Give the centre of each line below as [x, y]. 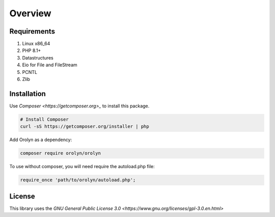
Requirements [32, 31]
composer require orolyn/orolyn [61, 153]
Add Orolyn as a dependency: [41, 140]
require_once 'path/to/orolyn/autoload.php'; [78, 180]
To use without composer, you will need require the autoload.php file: [82, 167]
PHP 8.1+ [32, 50]
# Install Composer [44, 119]
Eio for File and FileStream [50, 65]
